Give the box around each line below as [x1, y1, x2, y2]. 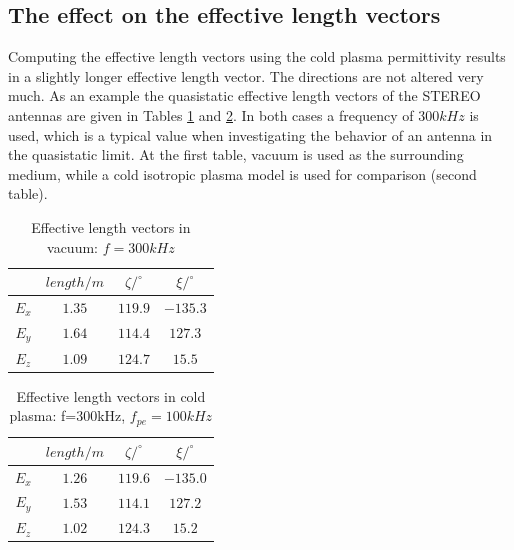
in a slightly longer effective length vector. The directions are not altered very [8, 65, 484, 86]
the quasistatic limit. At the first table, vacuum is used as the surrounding [8, 144, 464, 165]
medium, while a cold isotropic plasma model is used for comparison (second [8, 163, 477, 184]
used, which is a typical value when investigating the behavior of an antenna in [8, 124, 493, 145]
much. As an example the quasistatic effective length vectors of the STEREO [8, 85, 481, 106]
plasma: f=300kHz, [9, 405, 126, 426]
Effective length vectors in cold [16, 385, 206, 406]
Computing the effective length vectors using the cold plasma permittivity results [8, 46, 506, 67]
